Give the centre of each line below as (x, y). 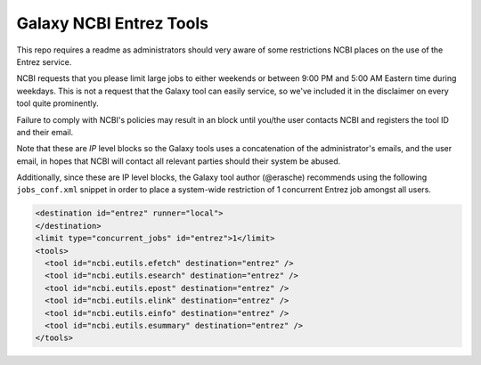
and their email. (45, 132)
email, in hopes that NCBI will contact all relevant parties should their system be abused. (179, 161)
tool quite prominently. (58, 103)
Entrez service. (44, 61)
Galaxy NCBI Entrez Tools (113, 23)
